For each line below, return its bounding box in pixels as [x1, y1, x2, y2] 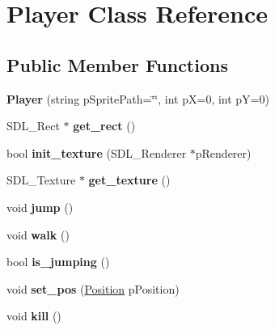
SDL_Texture [6, 171, 76, 188]
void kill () [6, 307, 61, 324]
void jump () [6, 198, 74, 215]
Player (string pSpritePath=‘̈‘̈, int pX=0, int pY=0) [6, 90, 269, 107]
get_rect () [73, 117, 136, 134]
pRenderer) [195, 144, 252, 161]
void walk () [6, 226, 70, 243]
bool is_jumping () [6, 253, 110, 270]
